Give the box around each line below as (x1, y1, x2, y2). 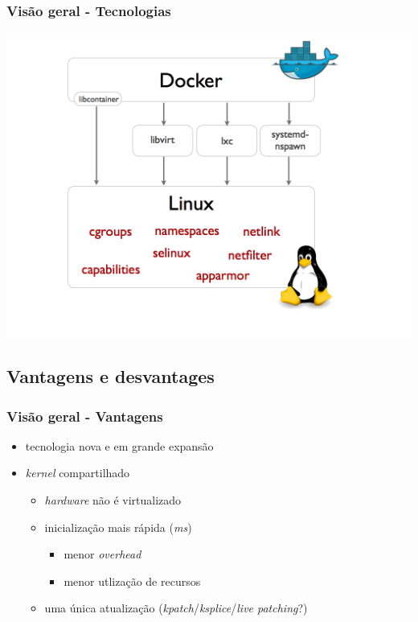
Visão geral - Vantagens (6, 406, 163, 426)
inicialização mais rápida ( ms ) (44, 518, 192, 535)
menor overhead (64, 546, 141, 562)
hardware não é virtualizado (44, 492, 182, 508)
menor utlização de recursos (64, 572, 201, 589)
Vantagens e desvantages (6, 364, 215, 389)
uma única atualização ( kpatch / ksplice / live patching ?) (44, 599, 308, 616)
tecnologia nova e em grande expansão (25, 437, 214, 454)
